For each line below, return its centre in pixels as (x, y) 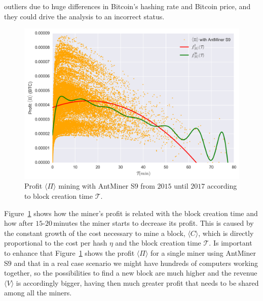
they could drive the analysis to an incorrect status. (84, 16)
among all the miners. (38, 293)
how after (19, 223)
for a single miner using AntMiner (203, 252)
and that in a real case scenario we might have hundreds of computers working (136, 263)
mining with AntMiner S (97, 186)
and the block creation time (158, 243)
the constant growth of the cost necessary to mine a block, (95, 233)
